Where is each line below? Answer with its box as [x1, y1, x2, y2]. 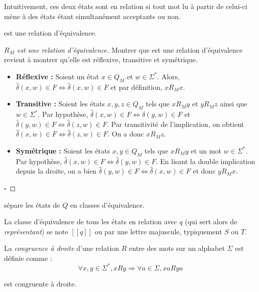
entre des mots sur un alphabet [129, 243, 225, 253]
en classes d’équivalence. [70, 199, 145, 210]
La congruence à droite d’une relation [4, 243, 119, 253]
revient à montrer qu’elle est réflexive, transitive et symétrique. [4, 54, 198, 65]
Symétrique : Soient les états [16, 145, 110, 156]
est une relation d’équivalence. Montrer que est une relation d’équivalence [17, 44, 243, 55]
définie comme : [4, 252, 52, 263]
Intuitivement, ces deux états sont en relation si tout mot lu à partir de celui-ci [4, 1, 247, 11]
